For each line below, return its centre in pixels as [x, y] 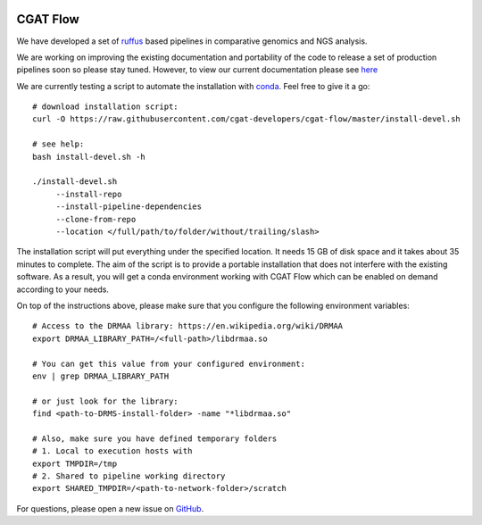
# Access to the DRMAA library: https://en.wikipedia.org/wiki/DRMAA [188, 326]
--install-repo [89, 194]
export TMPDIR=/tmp [75, 463]
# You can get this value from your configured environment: [169, 363]
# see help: [58, 144]
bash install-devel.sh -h [89, 157]
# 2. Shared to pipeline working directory [129, 476]
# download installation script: [105, 107]
